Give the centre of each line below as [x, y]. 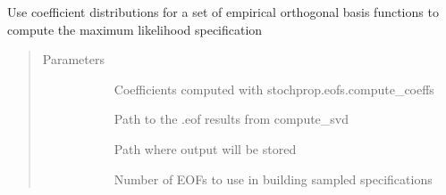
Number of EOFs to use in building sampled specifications [273, 179]
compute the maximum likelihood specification [135, 29]
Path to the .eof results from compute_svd [231, 119]
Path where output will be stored [205, 148]
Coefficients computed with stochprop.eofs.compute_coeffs [274, 89]
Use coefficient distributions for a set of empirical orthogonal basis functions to [223, 12]
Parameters [73, 59]
